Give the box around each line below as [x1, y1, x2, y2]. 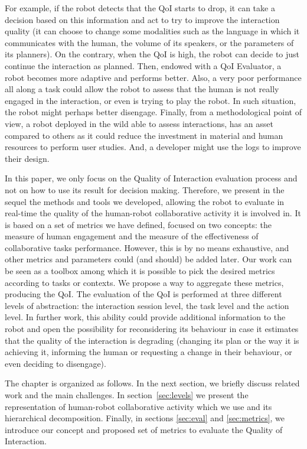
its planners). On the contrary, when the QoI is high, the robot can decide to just [5, 48, 300, 60]
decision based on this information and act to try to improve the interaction [5, 13, 280, 25]
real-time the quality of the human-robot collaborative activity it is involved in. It [5, 207, 301, 219]
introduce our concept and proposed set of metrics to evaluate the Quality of [5, 423, 283, 435]
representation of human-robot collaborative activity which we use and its [5, 400, 272, 412]
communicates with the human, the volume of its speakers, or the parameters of [5, 36, 294, 48]
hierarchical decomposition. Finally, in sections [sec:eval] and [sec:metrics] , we [5, 412, 285, 424]
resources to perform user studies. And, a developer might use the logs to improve [5, 141, 301, 153]
